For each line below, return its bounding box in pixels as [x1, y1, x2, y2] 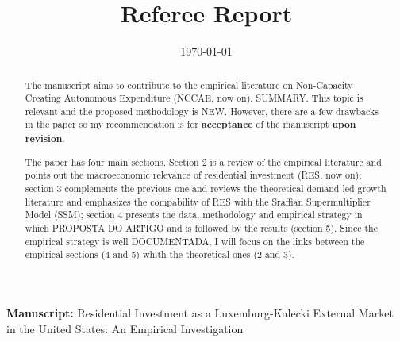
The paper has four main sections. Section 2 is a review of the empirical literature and [25, 155, 382, 168]
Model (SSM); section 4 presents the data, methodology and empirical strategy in [25, 208, 363, 221]
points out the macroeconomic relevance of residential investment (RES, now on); [25, 168, 362, 182]
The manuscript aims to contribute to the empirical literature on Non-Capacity [25, 78, 353, 91]
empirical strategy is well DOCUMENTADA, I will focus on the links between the [25, 234, 365, 248]
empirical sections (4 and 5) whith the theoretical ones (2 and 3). [25, 248, 294, 261]
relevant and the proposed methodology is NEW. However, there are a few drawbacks [25, 104, 379, 117]
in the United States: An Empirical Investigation [6, 320, 244, 336]
